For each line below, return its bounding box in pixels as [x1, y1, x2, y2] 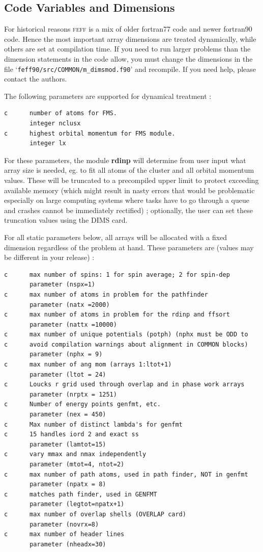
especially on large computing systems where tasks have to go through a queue [4, 195, 249, 205]
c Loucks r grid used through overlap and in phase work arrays [4, 381, 245, 388]
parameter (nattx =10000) [30, 321, 117, 328]
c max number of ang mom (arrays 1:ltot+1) [4, 361, 172, 369]
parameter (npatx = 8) [30, 481, 106, 488]
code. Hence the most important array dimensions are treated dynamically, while [4, 33, 256, 44]
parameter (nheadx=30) [30, 540, 106, 548]
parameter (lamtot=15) [30, 440, 106, 448]
